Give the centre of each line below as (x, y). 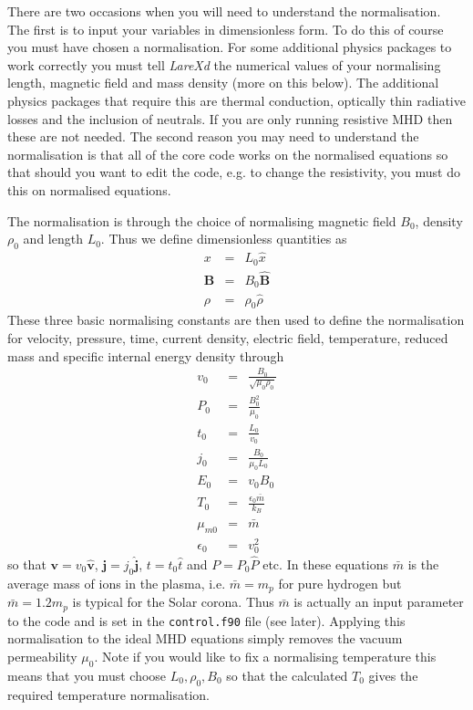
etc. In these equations (326, 564)
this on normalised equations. (89, 189)
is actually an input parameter (379, 602)
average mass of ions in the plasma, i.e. (117, 583)
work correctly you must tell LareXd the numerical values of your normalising (224, 64)
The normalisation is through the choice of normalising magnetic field (202, 220)
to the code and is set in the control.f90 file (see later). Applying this (206, 620)
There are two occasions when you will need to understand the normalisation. (224, 11)
